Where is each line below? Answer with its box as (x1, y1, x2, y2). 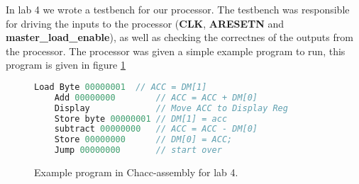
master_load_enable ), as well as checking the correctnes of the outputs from (6, 30, 353, 45)
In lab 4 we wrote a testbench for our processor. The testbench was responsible (6, 2, 350, 16)
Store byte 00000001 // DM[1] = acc (54, 113, 228, 124)
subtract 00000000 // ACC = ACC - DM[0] (54, 124, 258, 134)
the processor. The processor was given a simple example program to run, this (6, 43, 346, 58)
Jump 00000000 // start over (54, 145, 222, 156)
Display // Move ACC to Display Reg (54, 103, 288, 113)
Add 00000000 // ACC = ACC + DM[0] (54, 92, 258, 103)
